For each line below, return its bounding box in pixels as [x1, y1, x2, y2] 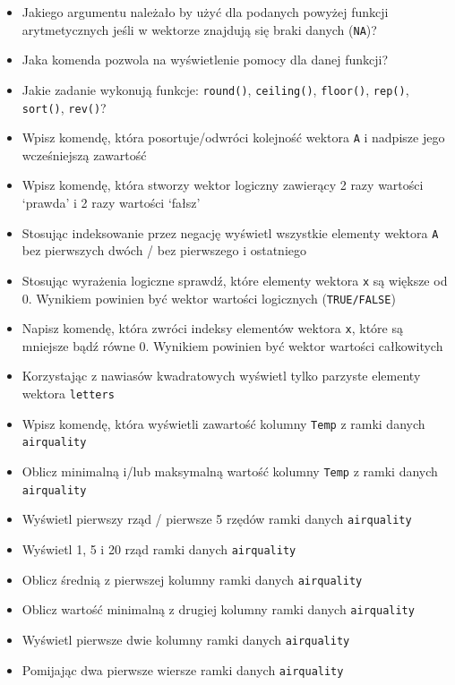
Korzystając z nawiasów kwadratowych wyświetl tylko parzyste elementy [21, 366, 421, 385]
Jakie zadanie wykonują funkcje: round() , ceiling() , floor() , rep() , [21, 80, 409, 98]
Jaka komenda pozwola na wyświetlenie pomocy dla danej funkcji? [21, 50, 389, 69]
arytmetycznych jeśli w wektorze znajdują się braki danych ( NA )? [21, 20, 377, 39]
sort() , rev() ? [21, 98, 107, 116]
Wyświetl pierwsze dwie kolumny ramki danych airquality [21, 629, 350, 648]
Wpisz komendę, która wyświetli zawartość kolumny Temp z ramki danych [21, 414, 425, 432]
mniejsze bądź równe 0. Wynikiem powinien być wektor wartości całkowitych [21, 336, 443, 355]
